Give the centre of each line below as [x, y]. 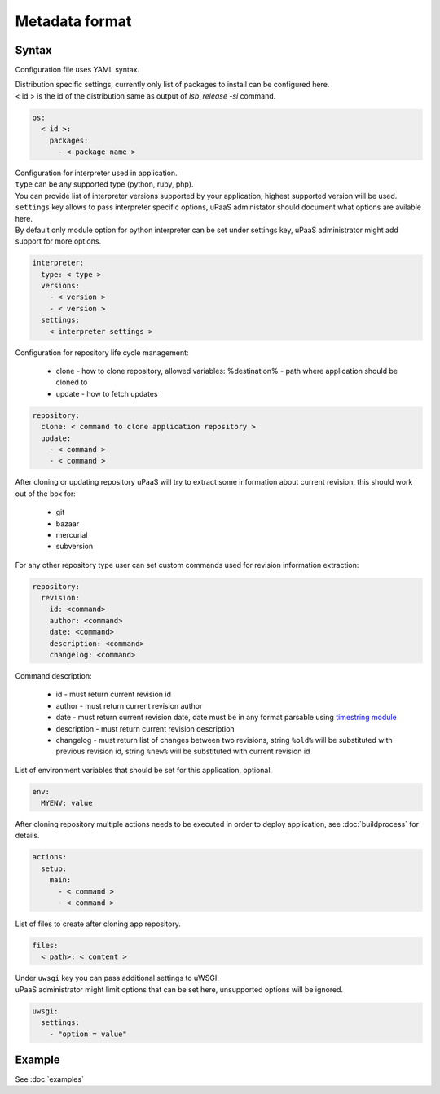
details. [27, 836]
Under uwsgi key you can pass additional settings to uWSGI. [117, 978]
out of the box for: [46, 494]
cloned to [72, 382]
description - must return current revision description [145, 728]
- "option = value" [88, 1034]
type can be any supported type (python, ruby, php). [104, 184]
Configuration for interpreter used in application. [97, 173]
